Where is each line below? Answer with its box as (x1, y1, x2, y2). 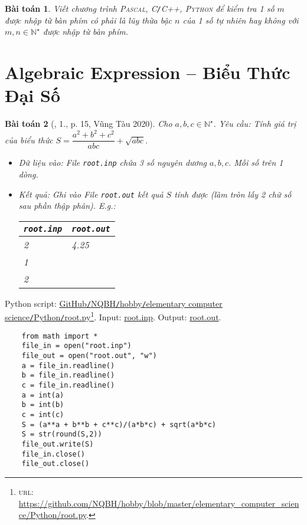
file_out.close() (21, 460, 90, 468)
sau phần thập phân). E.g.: (18, 199, 116, 212)
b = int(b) (21, 401, 64, 409)
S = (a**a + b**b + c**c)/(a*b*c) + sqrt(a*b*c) (21, 420, 216, 429)
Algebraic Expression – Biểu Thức (5, 60, 290, 84)
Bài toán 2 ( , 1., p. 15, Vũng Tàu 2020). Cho (5, 117, 172, 130)
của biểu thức (5, 133, 53, 146)
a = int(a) (21, 391, 64, 399)
